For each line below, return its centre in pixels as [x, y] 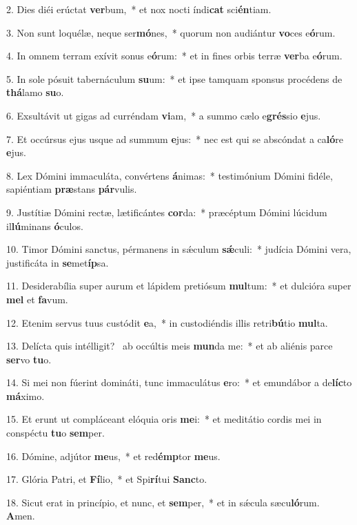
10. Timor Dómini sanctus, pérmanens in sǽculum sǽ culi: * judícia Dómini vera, [179, 249]
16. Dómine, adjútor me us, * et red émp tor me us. [113, 456]
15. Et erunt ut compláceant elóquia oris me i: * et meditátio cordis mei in [164, 419]
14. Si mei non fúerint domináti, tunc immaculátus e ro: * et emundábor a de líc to [179, 382]
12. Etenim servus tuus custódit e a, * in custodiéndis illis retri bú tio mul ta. [167, 322]
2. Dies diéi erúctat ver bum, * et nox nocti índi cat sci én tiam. [139, 9]
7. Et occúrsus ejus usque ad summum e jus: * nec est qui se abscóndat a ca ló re [175, 139]
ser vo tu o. [29, 359]
